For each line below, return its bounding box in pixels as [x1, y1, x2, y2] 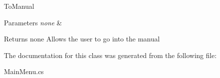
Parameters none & [4, 17, 62, 27]
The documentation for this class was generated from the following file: [4, 50, 217, 60]
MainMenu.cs [4, 66, 44, 77]
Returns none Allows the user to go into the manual [4, 34, 160, 44]
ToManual [4, 1, 34, 11]
